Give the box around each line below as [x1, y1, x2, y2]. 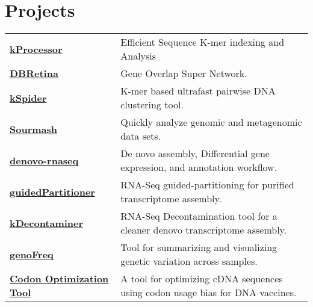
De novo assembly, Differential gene [120, 146, 270, 161]
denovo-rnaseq [10, 153, 79, 167]
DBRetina [10, 66, 58, 81]
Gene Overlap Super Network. [120, 66, 247, 81]
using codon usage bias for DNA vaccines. [120, 285, 297, 300]
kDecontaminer [10, 216, 84, 230]
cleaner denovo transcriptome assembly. [120, 223, 287, 237]
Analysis [120, 49, 156, 63]
